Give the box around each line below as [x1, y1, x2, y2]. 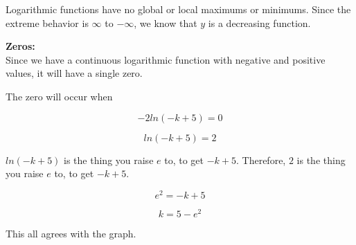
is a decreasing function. [208, 15, 311, 30]
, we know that [134, 15, 197, 30]
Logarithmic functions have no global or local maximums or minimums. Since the [6, 2, 351, 16]
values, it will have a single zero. [6, 66, 143, 80]
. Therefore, [236, 152, 286, 167]
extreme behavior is [6, 15, 89, 30]
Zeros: [6, 39, 35, 53]
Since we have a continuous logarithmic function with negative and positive [6, 52, 326, 66]
